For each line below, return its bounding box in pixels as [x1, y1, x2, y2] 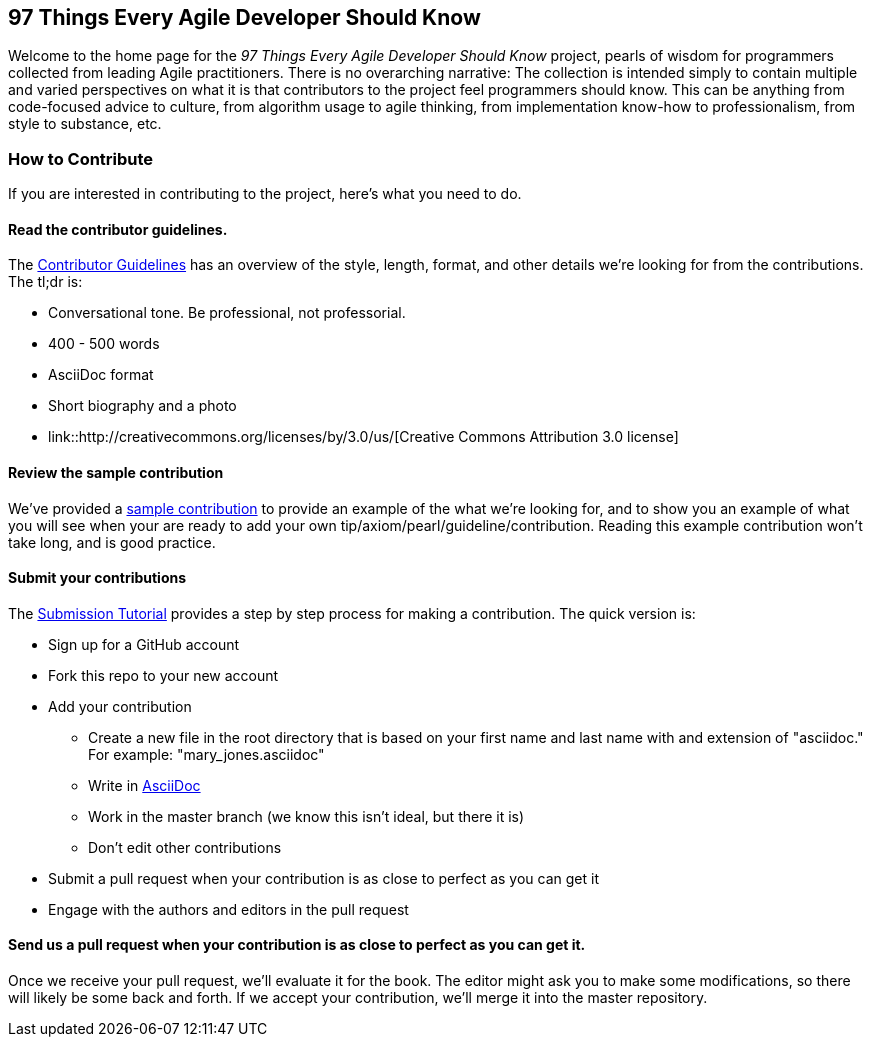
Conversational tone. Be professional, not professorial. [48, 304, 406, 322]
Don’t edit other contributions [88, 838, 282, 856]
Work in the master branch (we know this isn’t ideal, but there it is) [88, 807, 525, 825]
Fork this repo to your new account [48, 666, 279, 684]
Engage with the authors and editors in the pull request [48, 900, 409, 918]
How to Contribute [8, 148, 154, 169]
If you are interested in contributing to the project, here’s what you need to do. [8, 185, 522, 203]
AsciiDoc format [48, 366, 154, 384]
